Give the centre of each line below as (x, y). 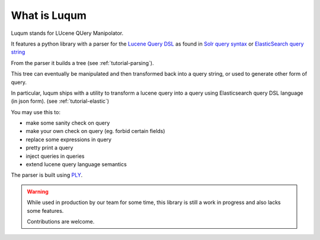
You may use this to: (36, 112)
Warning (38, 192)
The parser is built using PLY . (47, 175)
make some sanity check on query (68, 123)
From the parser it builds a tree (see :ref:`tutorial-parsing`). (82, 63)
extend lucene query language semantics (76, 164)
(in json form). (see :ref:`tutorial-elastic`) (60, 101)
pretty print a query (49, 148)
